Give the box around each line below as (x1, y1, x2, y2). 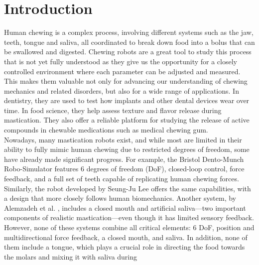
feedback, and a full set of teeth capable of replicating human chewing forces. (4, 173, 239, 184)
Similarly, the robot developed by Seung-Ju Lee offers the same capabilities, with (4, 183, 251, 193)
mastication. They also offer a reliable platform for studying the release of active (4, 115, 250, 125)
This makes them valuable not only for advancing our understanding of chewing (4, 76, 248, 86)
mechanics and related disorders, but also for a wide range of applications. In (4, 85, 239, 96)
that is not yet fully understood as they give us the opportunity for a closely (4, 56, 237, 66)
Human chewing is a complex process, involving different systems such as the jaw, (4, 27, 254, 37)
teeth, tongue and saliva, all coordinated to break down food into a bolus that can (4, 36, 255, 47)
